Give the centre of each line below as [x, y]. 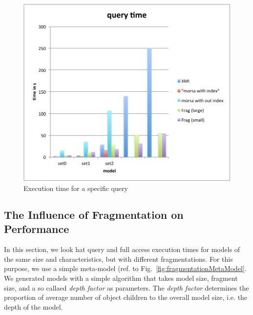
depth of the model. [33, 306]
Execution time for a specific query [76, 188]
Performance [37, 229]
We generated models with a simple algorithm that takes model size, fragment [121, 278]
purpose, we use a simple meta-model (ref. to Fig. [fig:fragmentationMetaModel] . [125, 268]
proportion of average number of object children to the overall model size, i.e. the [126, 297]
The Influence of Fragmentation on [94, 214]
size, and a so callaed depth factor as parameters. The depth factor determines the [126, 287]
